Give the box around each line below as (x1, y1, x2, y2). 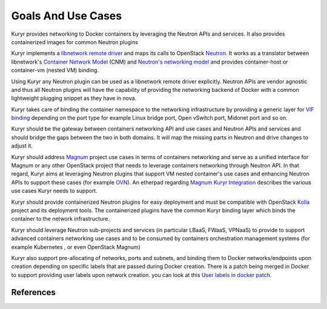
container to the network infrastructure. (11, 215, 110, 223)
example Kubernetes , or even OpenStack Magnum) (11, 243, 140, 250)
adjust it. (11, 142, 33, 149)
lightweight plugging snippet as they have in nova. (11, 94, 137, 102)
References (11, 287, 56, 298)
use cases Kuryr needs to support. (11, 187, 98, 195)
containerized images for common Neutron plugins (11, 38, 139, 45)
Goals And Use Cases (11, 9, 122, 22)
